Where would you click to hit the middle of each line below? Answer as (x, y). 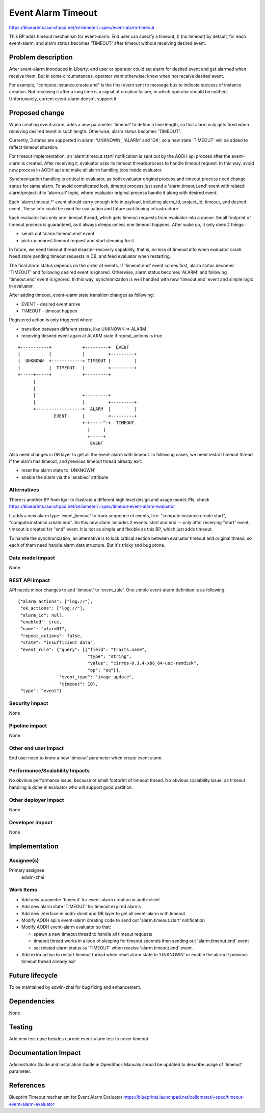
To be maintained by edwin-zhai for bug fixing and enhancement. (75, 987)
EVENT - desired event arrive (51, 304)
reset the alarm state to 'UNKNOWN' (58, 470)
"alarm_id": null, (42, 615)
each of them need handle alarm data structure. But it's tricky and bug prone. (87, 545)
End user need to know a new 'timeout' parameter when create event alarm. (86, 758)
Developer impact (31, 822)
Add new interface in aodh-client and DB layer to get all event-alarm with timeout (103, 913)
